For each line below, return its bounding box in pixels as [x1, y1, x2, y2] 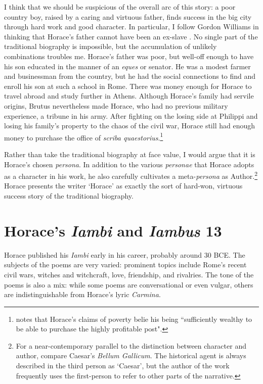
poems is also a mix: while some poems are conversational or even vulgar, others [4, 279, 253, 290]
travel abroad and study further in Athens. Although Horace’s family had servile [4, 90, 254, 101]
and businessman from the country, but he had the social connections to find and [4, 71, 256, 81]
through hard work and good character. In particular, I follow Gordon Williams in [4, 21, 259, 32]
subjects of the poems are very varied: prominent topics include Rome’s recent [4, 259, 247, 270]
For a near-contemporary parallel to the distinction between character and [16, 340, 246, 351]
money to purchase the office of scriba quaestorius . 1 [4, 130, 163, 142]
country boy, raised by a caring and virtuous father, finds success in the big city [4, 11, 252, 22]
